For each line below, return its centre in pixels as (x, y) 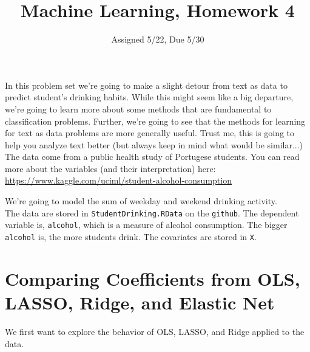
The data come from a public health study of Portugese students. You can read (152, 157)
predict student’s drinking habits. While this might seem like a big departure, (149, 97)
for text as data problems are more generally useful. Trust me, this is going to (150, 133)
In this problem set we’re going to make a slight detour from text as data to (146, 85)
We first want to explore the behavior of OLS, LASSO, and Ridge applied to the (155, 331)
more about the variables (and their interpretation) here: (110, 168)
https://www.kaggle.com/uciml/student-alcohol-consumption (118, 180)
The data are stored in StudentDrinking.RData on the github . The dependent (152, 212)
